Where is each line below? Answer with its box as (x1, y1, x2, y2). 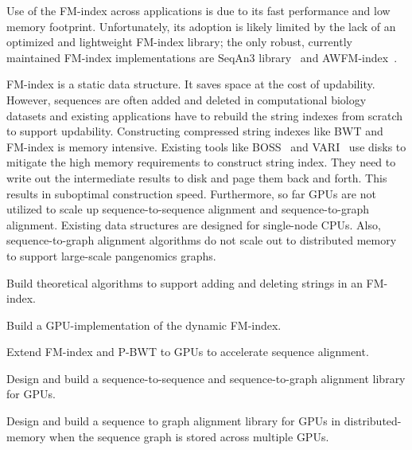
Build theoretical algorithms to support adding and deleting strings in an (6, 274, 363, 291)
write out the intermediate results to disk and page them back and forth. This (6, 169, 387, 186)
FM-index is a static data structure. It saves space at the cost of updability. (6, 76, 375, 92)
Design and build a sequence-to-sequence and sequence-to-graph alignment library (6, 370, 406, 386)
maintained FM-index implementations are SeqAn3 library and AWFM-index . (6, 49, 398, 65)
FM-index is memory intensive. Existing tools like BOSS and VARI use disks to (6, 138, 406, 155)
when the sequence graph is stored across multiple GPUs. (49, 428, 329, 444)
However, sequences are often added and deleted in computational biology (6, 91, 367, 108)
